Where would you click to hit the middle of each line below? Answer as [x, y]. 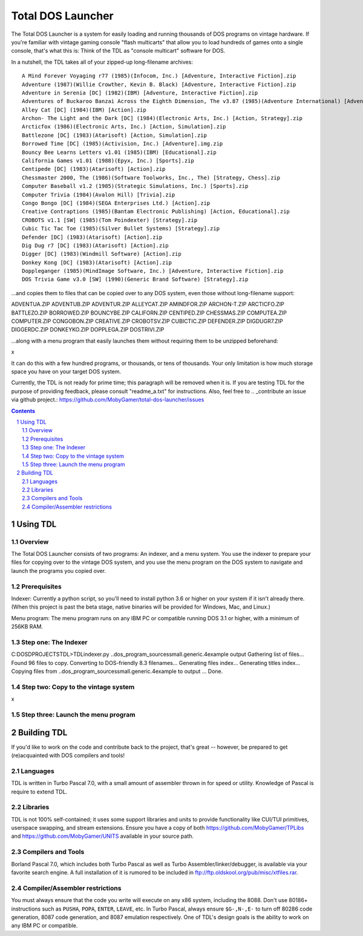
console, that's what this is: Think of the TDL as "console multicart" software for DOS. [118, 51]
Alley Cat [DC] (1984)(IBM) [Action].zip [84, 110]
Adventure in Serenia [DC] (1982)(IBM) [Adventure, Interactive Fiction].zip [140, 93]
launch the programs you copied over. [58, 570]
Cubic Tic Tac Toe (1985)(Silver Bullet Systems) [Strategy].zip [121, 229]
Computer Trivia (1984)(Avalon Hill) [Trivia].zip [99, 195]
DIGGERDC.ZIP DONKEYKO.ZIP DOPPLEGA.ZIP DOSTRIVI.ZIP [88, 330]
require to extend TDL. [39, 792]
